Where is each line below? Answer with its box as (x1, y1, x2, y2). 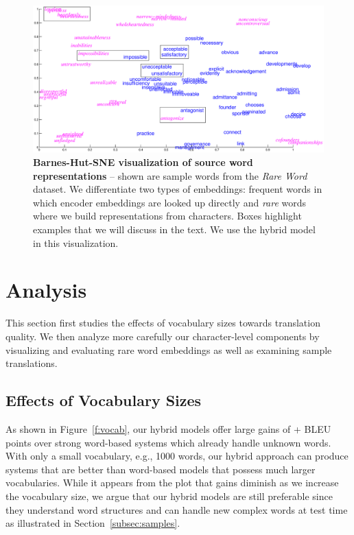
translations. (5, 356, 58, 370)
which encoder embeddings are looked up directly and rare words (33, 195, 307, 209)
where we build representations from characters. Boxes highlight (33, 209, 302, 223)
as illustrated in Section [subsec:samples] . (5, 516, 180, 530)
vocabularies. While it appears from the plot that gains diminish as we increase (5, 475, 339, 490)
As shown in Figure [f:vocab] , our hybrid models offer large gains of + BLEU (5, 421, 331, 436)
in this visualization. (33, 235, 119, 250)
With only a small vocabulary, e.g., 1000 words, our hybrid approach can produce (5, 449, 349, 463)
